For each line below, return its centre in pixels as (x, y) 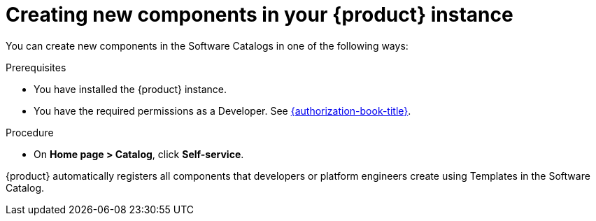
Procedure (30, 132)
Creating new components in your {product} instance (260, 15)
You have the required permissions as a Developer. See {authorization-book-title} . (222, 110)
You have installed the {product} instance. (130, 89)
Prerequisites (36, 67)
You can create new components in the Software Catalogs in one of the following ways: (207, 45)
